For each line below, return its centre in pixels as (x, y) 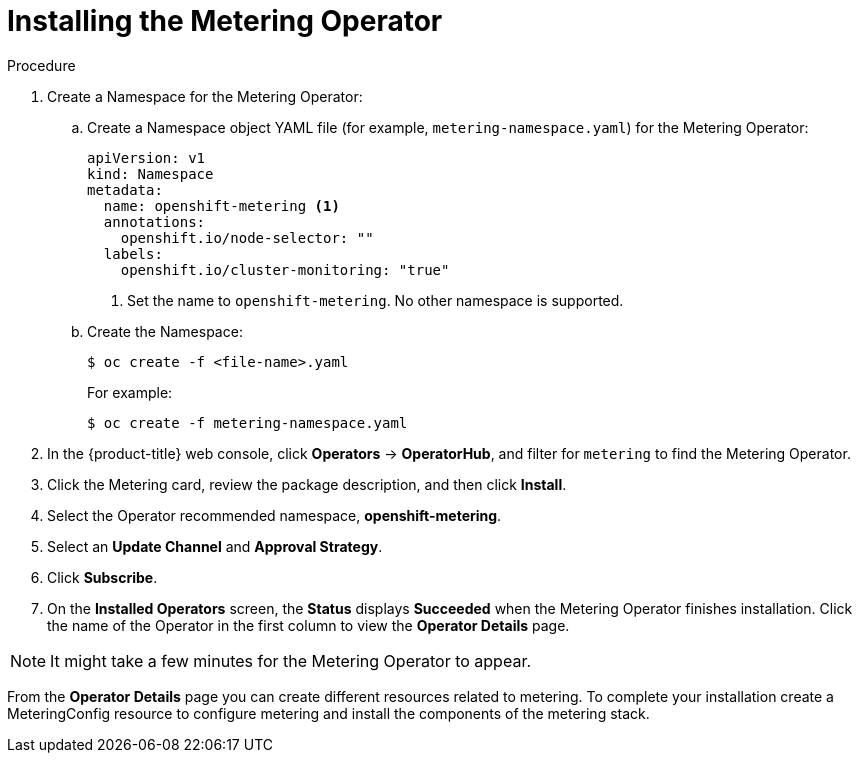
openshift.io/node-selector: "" (247, 237)
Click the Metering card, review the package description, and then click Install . (307, 484)
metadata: (125, 189)
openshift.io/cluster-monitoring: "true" (285, 269)
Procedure (41, 65)
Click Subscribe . (102, 577)
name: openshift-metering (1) (221, 205)
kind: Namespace (150, 173)
